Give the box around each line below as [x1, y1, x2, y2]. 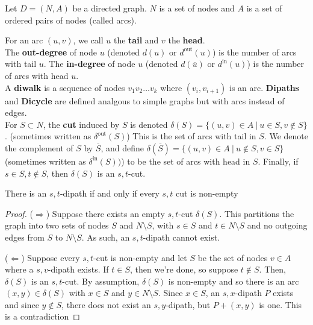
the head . [168, 34, 205, 46]
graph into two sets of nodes [5, 219, 109, 232]
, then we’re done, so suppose [130, 263, 238, 276]
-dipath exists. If [48, 263, 109, 276]
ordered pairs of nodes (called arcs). [5, 13, 137, 26]
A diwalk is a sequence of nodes [5, 81, 125, 93]
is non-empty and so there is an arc [168, 274, 299, 287]
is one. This [259, 298, 302, 311]
